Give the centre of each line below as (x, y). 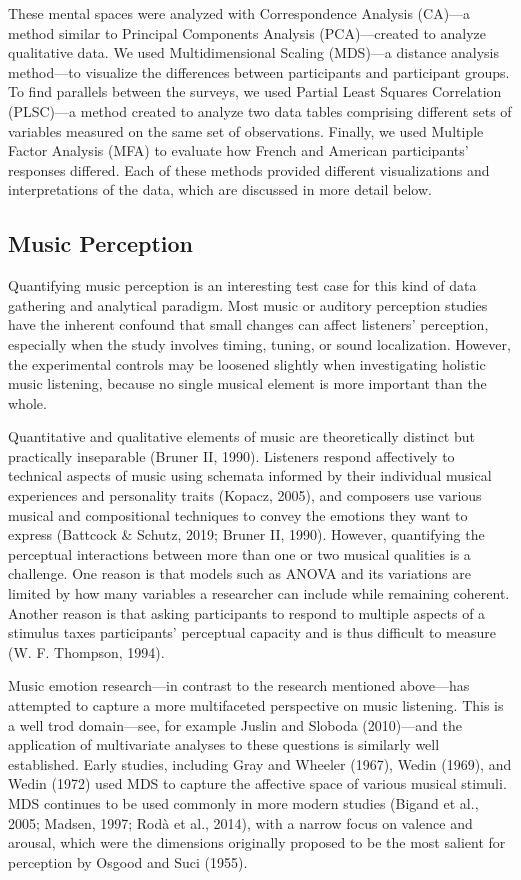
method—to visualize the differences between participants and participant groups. (259, 71)
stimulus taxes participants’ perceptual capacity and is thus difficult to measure (252, 632)
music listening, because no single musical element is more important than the (247, 383)
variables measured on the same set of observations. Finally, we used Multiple (246, 130)
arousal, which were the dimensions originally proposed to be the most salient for (257, 842)
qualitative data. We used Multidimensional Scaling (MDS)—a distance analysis (254, 52)
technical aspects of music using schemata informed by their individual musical (250, 475)
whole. (27, 402)
